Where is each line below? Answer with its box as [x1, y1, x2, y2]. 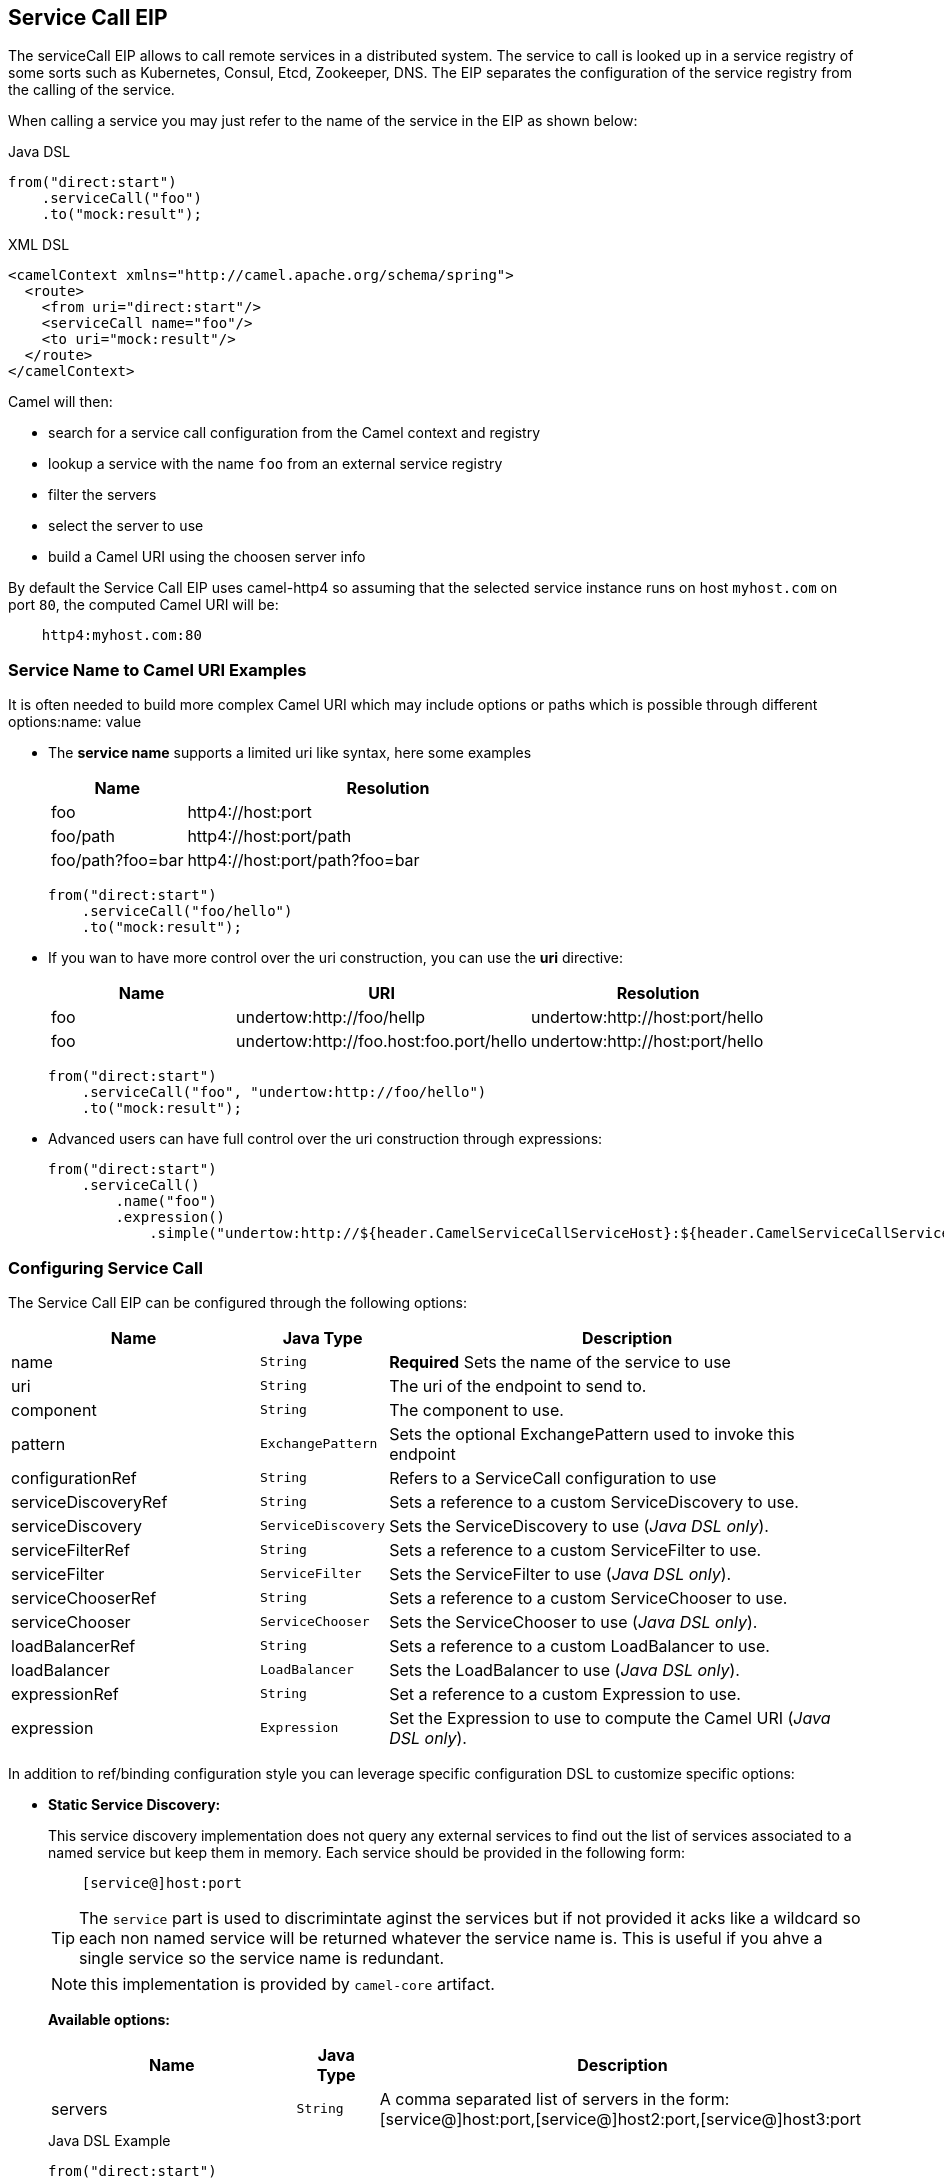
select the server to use [48, 517, 204, 535]
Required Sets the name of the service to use [389, 1351, 731, 1372]
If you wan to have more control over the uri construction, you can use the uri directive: [48, 949, 623, 967]
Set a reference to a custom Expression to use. [389, 1683, 741, 1704]
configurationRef [11, 1467, 137, 1488]
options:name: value [8, 713, 142, 731]
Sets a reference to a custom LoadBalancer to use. [389, 1635, 770, 1656]
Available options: [48, 2010, 171, 2028]
